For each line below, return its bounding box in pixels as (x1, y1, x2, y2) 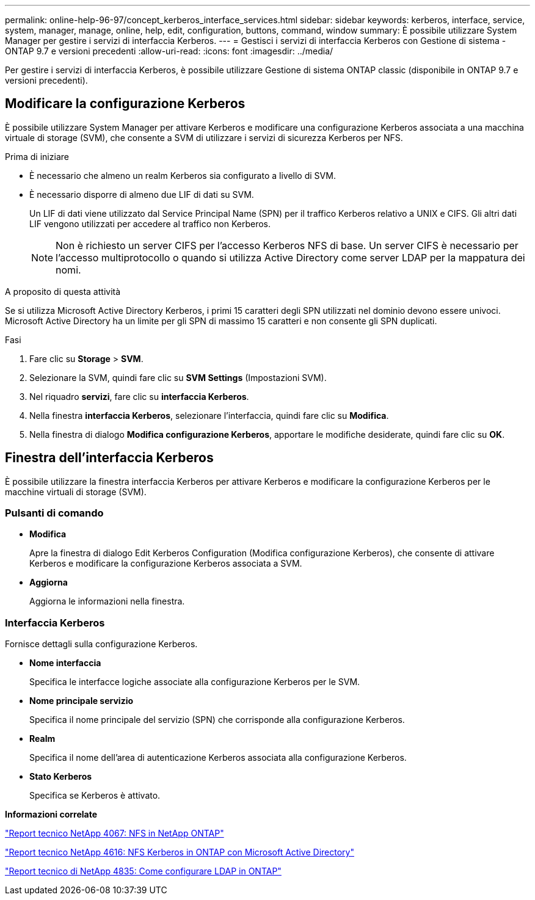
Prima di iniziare (5, 151, 69, 162)
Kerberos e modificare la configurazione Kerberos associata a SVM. (29, 558, 302, 569)
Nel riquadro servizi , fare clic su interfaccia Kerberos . (29, 391, 249, 402)
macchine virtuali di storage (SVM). (5, 486, 147, 497)
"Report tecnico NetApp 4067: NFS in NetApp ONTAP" (5, 828, 224, 839)
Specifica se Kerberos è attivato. (29, 790, 161, 801)
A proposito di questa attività (5, 286, 121, 297)
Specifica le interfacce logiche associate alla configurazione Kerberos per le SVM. (29, 677, 360, 688)
